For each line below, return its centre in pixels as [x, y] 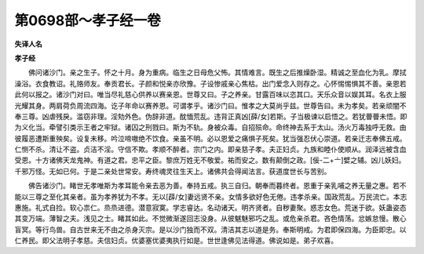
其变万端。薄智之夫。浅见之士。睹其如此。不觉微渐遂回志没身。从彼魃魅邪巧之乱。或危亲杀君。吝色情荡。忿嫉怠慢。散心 [210, 219]
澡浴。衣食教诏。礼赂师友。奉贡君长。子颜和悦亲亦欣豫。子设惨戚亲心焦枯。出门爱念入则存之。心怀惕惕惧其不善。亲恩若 [210, 83]
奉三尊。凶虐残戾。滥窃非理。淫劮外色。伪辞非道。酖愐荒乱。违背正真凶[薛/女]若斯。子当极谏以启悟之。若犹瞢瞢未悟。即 [211, 116]
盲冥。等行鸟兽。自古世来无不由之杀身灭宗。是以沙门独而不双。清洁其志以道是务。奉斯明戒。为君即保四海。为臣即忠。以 [210, 229]
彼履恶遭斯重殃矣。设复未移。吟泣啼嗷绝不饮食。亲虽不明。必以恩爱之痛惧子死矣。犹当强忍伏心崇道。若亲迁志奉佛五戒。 [210, 138]
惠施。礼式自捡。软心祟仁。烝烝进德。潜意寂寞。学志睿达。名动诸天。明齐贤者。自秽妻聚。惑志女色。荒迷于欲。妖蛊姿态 [210, 208]
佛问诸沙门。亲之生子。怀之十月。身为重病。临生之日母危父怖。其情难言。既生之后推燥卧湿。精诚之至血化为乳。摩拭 [217, 73]
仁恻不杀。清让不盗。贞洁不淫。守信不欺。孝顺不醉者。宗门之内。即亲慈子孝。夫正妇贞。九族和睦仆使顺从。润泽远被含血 [210, 150]
